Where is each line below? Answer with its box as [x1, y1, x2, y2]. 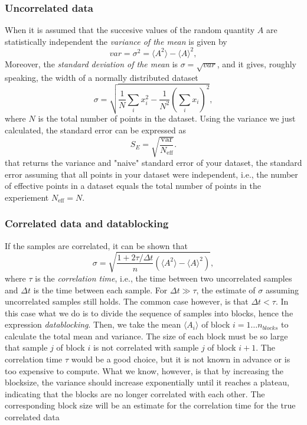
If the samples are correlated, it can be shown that [5, 239, 188, 251]
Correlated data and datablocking [5, 216, 169, 231]
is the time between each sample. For [33, 283, 168, 296]
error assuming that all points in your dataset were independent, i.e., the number [5, 168, 298, 180]
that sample [5, 341, 48, 354]
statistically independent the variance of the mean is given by [5, 35, 227, 47]
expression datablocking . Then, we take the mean [5, 318, 181, 331]
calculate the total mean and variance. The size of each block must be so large [5, 329, 288, 342]
